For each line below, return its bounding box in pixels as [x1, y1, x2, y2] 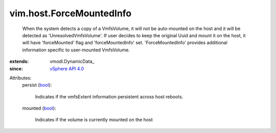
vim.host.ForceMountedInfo [9, 8, 132, 19]
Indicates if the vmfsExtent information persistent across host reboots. [35, 93, 183, 99]
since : [9, 65, 23, 71]
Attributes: [9, 74, 32, 81]
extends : [9, 59, 29, 65]
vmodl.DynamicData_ [50, 59, 95, 65]
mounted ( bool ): [22, 105, 56, 112]
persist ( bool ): [22, 82, 52, 88]
